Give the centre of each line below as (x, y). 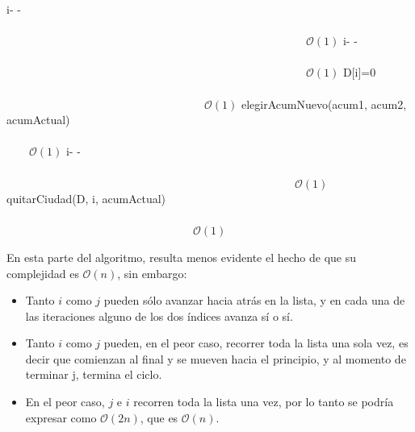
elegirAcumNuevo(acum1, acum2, (324, 104)
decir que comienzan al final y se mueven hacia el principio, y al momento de (216, 358)
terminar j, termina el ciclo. (94, 374)
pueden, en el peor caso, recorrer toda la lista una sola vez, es (256, 343)
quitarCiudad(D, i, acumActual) (86, 199)
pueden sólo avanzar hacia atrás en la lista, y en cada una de (254, 300)
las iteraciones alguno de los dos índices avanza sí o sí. (159, 316)
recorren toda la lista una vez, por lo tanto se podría (264, 402)
